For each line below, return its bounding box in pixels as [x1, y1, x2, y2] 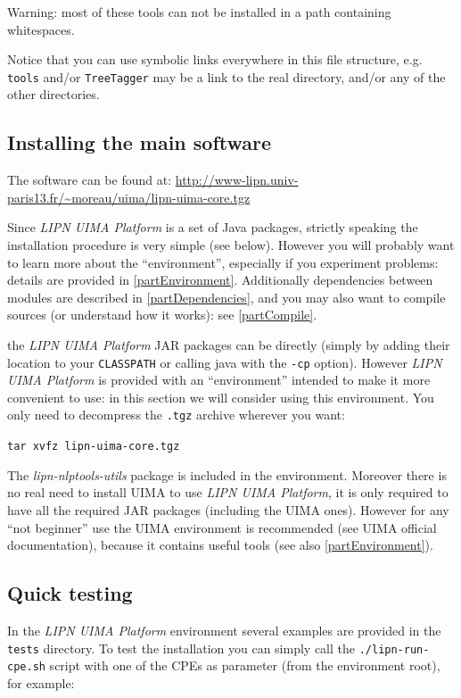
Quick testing [7, 579, 133, 607]
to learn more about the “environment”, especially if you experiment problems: [7, 253, 439, 271]
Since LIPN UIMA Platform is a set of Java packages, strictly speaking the [7, 218, 418, 237]
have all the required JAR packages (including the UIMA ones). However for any [7, 500, 449, 519]
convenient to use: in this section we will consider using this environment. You [7, 387, 434, 406]
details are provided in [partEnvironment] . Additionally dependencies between [7, 270, 433, 289]
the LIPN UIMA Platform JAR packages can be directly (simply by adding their [7, 335, 450, 353]
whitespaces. [7, 20, 75, 38]
